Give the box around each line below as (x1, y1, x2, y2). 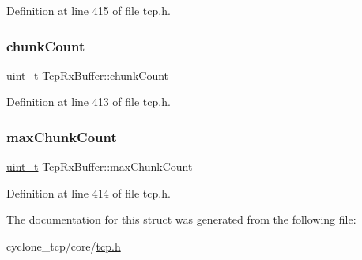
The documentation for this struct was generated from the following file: (6, 211, 356, 228)
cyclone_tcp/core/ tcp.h (6, 238, 121, 254)
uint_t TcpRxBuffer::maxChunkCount (6, 158, 193, 175)
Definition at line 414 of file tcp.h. (6, 184, 171, 201)
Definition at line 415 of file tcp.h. (6, 2, 171, 18)
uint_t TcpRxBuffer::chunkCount (6, 66, 169, 83)
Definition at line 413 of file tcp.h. (6, 93, 171, 110)
